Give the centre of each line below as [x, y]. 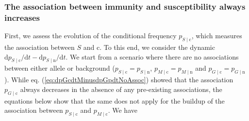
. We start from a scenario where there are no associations [152, 56]
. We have [123, 110]
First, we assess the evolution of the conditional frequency [91, 36]
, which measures [217, 36]
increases [22, 17]
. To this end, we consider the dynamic [157, 47]
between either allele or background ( [60, 68]
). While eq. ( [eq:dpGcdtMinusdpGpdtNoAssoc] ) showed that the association [119, 80]
